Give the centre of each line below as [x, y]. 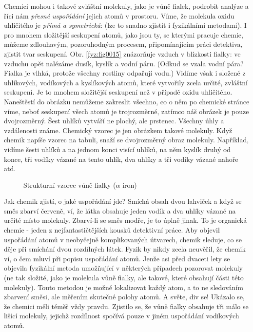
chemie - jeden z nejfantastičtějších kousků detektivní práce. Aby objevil [112, 230]
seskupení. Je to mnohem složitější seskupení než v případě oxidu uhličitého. [118, 92]
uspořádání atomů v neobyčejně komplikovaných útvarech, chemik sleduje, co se [123, 239]
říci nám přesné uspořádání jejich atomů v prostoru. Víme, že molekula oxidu [119, 15]
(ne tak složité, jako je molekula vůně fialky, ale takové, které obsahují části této [124, 278]
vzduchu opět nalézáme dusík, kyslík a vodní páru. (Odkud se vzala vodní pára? [124, 63]
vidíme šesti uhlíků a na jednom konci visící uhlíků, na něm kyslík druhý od [117, 149]
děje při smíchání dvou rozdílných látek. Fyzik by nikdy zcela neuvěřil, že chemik [125, 249]
